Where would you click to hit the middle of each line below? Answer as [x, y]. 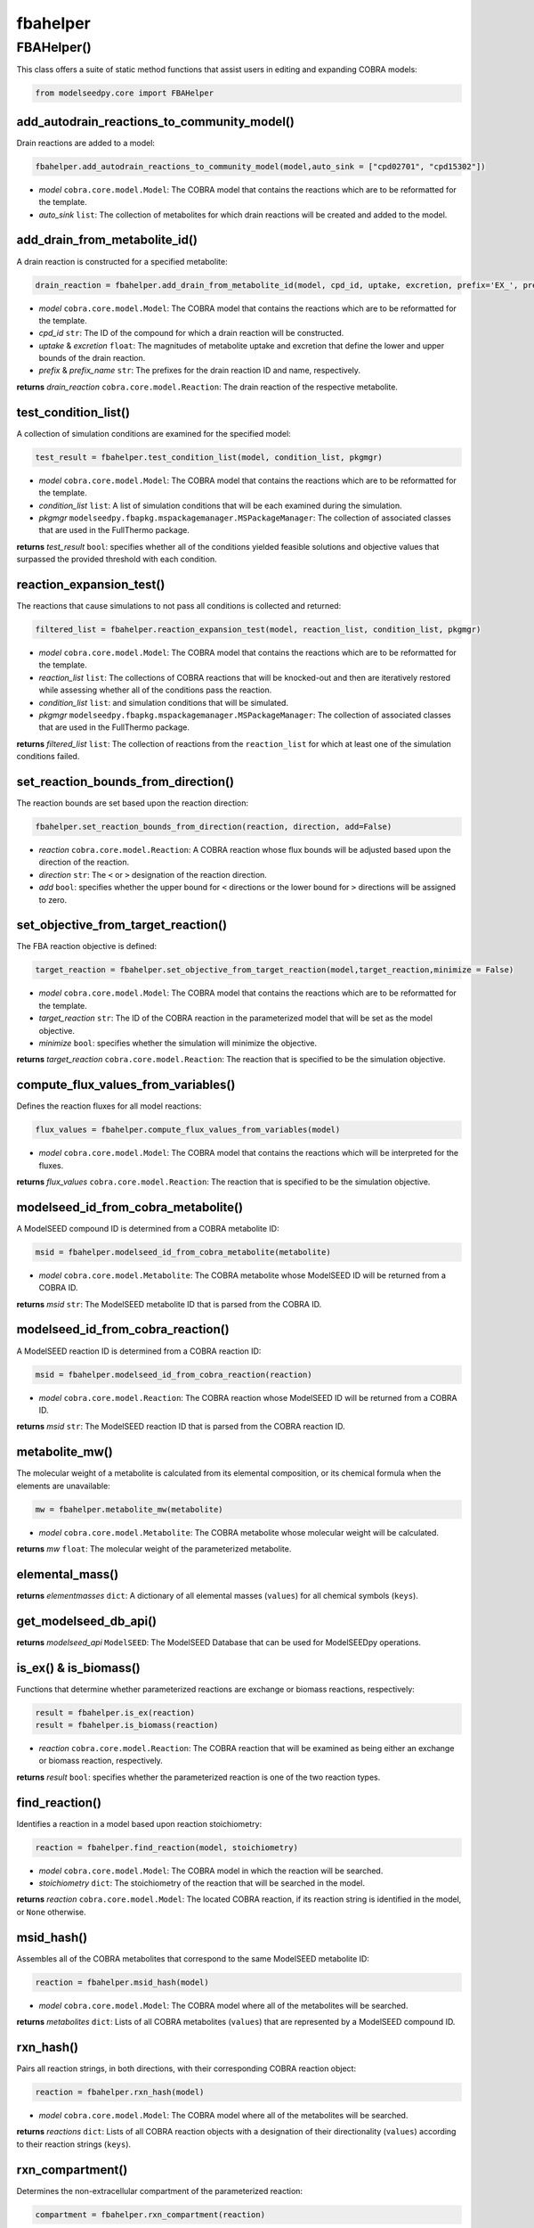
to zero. [53, 899]
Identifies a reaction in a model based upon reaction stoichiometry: [139, 1823]
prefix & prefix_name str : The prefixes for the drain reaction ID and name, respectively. [199, 371]
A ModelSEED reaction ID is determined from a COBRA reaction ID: [139, 1351]
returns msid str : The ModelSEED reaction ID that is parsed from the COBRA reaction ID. [181, 1427]
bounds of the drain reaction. [92, 358]
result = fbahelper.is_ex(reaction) [115, 1712]
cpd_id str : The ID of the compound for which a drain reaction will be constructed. [191, 333]
